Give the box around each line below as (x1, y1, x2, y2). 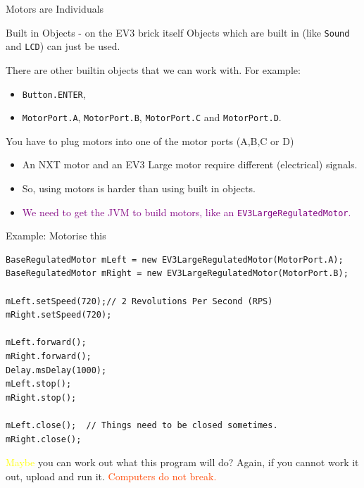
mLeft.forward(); (6, 337, 87, 348)
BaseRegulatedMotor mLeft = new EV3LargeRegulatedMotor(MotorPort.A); (6, 254, 344, 265)
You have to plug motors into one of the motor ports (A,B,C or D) (6, 133, 294, 148)
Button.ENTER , (22, 86, 86, 101)
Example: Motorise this (6, 228, 106, 243)
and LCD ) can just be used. (6, 39, 120, 54)
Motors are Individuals (6, 1, 104, 15)
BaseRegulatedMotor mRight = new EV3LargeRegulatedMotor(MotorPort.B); (6, 268, 349, 279)
